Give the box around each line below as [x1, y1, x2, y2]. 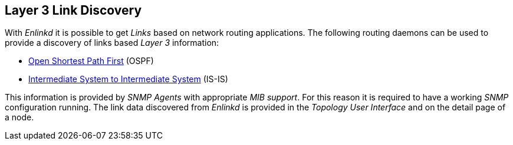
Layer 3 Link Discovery [5, 3, 142, 18]
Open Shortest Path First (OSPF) [28, 56, 154, 66]
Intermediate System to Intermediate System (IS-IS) [28, 74, 228, 85]
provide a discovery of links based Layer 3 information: [5, 38, 219, 48]
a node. [5, 112, 34, 123]
